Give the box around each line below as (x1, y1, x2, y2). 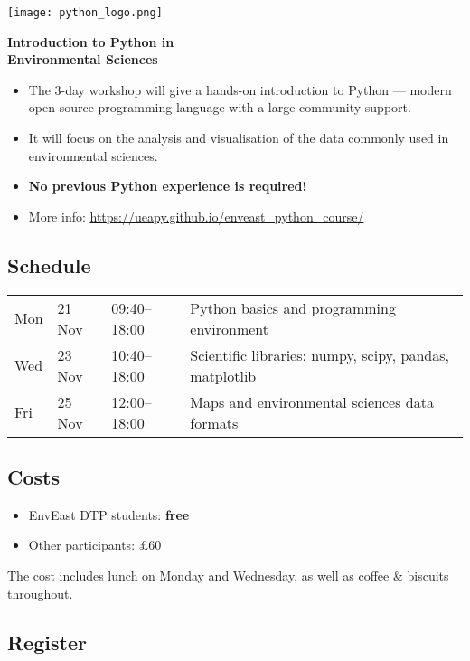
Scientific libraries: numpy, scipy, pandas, (190, 344, 449, 365)
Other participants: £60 (28, 535, 162, 554)
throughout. (7, 583, 73, 602)
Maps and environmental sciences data (190, 391, 434, 412)
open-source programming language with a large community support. (28, 98, 411, 117)
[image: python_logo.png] (7, 6, 163, 19)
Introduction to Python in (7, 32, 174, 51)
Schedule (7, 250, 91, 279)
